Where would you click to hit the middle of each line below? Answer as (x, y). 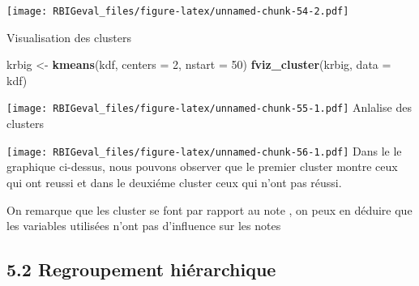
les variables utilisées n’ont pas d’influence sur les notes (144, 226)
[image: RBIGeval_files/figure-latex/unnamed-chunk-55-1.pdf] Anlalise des (209, 107)
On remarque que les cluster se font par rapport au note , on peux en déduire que (209, 209)
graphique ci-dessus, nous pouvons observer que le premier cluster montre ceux (202, 166)
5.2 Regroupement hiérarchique (141, 269)
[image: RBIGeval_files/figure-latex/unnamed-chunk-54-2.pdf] (178, 11)
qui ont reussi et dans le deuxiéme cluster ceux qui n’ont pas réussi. (174, 182)
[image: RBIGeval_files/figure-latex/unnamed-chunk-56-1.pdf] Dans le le (204, 150)
